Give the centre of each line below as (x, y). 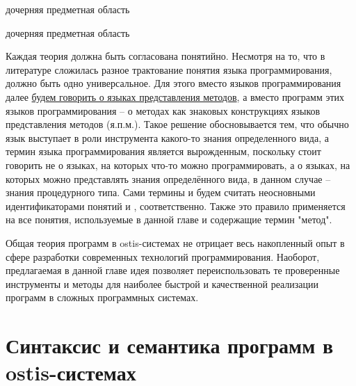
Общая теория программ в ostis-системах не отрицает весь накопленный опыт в (175, 242)
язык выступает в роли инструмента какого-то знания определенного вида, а (167, 137)
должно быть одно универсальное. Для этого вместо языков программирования (173, 83)
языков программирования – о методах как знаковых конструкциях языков (163, 110)
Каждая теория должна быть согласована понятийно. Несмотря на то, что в (165, 56)
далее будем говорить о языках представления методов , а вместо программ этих (175, 96)
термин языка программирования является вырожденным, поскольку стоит (163, 151)
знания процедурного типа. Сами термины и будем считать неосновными (161, 192)
